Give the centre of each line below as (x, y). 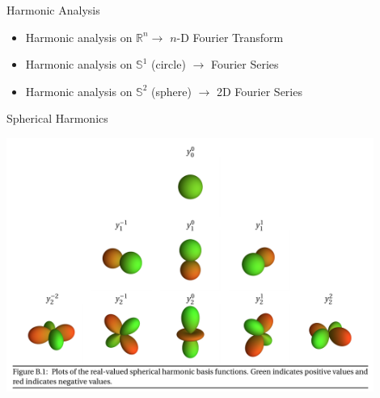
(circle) (169, 64)
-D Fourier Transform (230, 37)
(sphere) (171, 91)
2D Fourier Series (259, 91)
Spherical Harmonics (57, 118)
